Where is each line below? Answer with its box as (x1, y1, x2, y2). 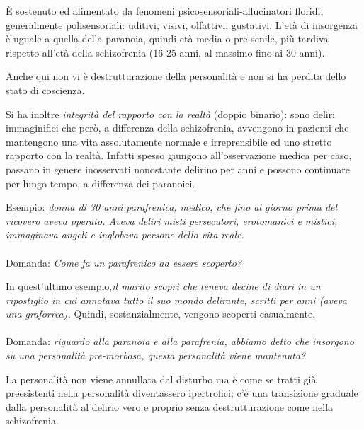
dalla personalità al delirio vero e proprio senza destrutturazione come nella (6, 399, 334, 414)
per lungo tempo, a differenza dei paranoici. (6, 175, 195, 190)
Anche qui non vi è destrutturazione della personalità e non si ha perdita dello (6, 69, 346, 83)
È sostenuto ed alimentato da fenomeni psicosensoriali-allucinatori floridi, (6, 4, 324, 18)
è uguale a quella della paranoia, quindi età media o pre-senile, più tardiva (6, 31, 329, 46)
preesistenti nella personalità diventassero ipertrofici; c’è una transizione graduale (6, 385, 358, 400)
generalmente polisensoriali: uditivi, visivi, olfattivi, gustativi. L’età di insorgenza (6, 17, 358, 32)
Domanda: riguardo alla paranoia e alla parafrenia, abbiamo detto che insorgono (6, 334, 354, 349)
